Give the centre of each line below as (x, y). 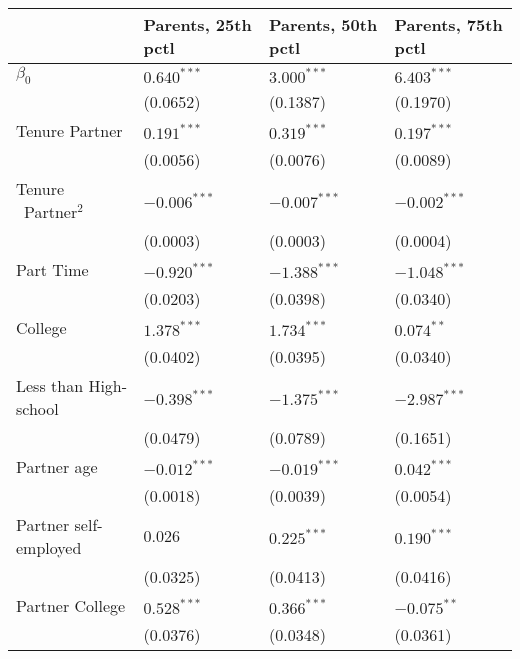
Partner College (71, 606)
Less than (50, 386)
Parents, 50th (323, 24)
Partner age (57, 467)
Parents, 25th (197, 24)
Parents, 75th (448, 24)
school (37, 409)
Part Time (52, 270)
